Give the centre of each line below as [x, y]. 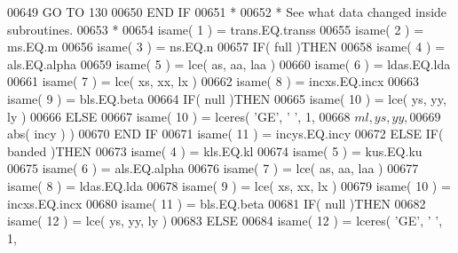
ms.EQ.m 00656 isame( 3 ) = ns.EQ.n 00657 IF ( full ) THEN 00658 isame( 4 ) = [226, 47]
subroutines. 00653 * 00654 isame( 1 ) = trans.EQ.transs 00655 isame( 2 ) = [216, 29]
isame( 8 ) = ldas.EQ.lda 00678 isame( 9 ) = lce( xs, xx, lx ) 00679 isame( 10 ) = [229, 185]
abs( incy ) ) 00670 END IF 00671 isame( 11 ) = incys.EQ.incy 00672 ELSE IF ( [225, 134]
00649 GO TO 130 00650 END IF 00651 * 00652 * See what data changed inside [227, 12]
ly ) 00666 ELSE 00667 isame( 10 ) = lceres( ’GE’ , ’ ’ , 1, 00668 [179, 116]
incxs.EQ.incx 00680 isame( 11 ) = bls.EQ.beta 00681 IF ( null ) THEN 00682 [217, 203]
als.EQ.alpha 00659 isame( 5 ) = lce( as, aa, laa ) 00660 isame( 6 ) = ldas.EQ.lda [229, 63]
